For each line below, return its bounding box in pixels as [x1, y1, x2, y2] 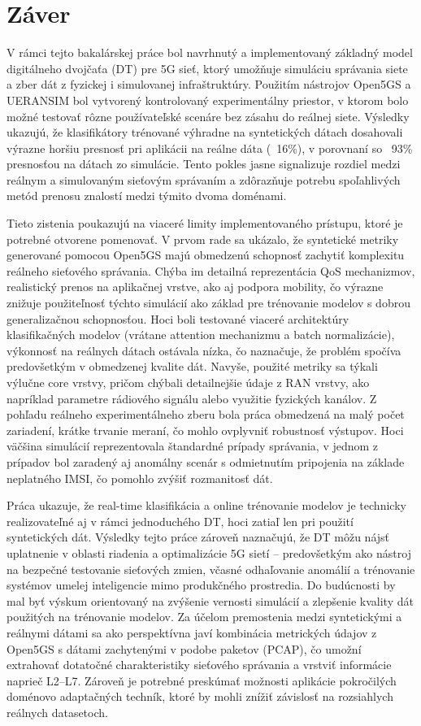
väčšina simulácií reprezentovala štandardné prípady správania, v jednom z [7, 437, 379, 454]
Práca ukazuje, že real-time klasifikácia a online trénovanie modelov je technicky [7, 497, 406, 514]
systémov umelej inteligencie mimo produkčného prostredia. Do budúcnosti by [7, 576, 396, 593]
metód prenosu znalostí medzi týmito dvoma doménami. [7, 187, 287, 204]
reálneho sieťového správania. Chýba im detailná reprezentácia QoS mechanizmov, [7, 262, 415, 279]
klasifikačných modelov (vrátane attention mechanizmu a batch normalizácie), [7, 326, 395, 343]
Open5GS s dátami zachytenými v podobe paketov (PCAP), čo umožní [7, 640, 362, 657]
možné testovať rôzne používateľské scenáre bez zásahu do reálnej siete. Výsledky [7, 107, 410, 124]
